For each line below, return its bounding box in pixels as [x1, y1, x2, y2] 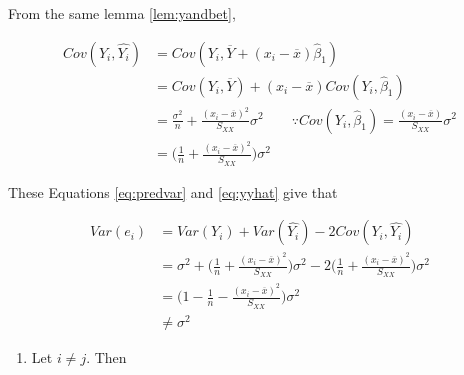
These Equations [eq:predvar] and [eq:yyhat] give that [8, 181, 338, 202]
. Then [86, 346, 127, 367]
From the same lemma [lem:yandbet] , [8, 3, 236, 23]
